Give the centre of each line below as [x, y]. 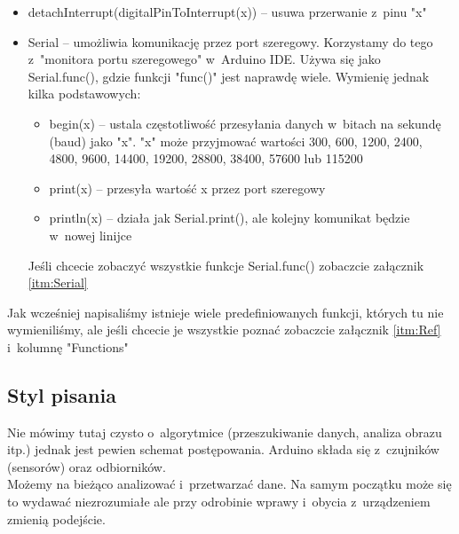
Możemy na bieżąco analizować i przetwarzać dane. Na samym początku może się [229, 484]
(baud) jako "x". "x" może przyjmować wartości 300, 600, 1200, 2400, [236, 141]
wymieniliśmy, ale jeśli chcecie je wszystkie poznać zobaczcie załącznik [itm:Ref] [224, 330]
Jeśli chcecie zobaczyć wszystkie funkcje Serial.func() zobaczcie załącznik [226, 265]
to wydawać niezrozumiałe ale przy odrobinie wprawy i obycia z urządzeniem [219, 502]
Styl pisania [62, 394]
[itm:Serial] [58, 283]
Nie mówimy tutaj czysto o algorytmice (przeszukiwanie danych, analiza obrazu [225, 432]
